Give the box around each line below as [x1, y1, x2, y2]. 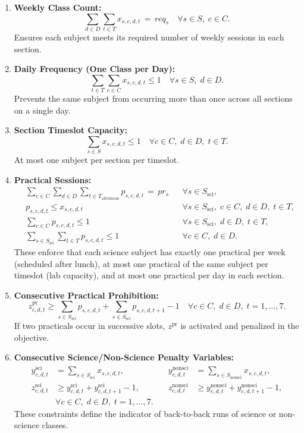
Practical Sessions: [14, 173, 92, 186]
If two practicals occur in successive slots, [14, 319, 165, 332]
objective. [14, 331, 49, 343]
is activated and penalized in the [180, 319, 299, 332]
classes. [42, 419, 68, 431]
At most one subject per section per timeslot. [14, 153, 180, 166]
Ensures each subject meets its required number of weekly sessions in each [14, 30, 284, 43]
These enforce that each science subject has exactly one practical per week [14, 245, 286, 258]
